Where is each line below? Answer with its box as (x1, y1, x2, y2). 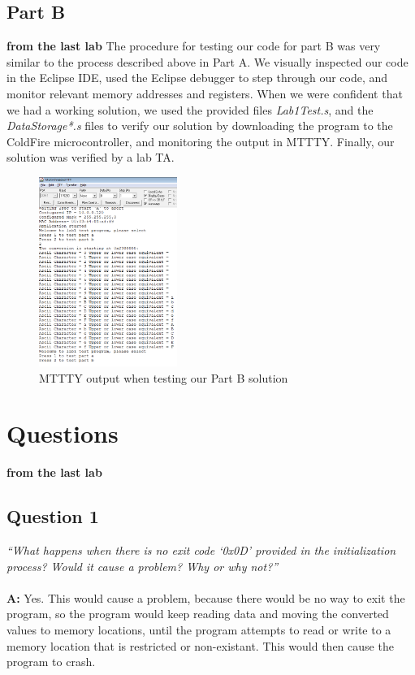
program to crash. (6, 653, 96, 670)
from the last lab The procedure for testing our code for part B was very (6, 37, 381, 54)
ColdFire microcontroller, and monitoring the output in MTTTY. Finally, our (6, 132, 395, 149)
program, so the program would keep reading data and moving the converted (6, 605, 389, 622)
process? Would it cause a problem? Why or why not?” (6, 557, 279, 574)
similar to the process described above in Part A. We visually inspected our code (6, 53, 409, 70)
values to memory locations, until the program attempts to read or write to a (6, 621, 391, 638)
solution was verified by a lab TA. (6, 149, 175, 166)
